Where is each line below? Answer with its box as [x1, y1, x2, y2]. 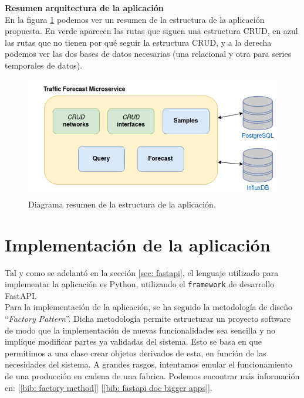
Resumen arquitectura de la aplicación [5, 2, 164, 13]
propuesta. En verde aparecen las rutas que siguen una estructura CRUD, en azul [5, 25, 298, 37]
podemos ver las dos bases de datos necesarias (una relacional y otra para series [5, 47, 292, 60]
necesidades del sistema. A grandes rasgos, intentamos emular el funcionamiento [5, 358, 292, 370]
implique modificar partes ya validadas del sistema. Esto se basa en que [5, 335, 262, 348]
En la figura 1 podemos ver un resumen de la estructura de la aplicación [5, 13, 265, 25]
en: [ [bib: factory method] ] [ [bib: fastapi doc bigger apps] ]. [5, 381, 212, 393]
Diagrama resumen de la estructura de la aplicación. [28, 198, 216, 210]
